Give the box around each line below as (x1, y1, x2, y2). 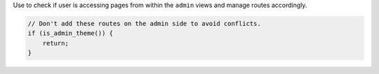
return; (42, 39, 69, 47)
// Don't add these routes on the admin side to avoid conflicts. (27, 20, 261, 27)
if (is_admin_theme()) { (27, 29, 114, 38)
